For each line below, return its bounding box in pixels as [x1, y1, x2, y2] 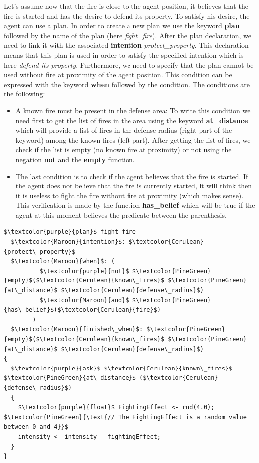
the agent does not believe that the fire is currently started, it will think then [15, 181, 252, 191]
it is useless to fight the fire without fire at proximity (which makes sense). [15, 190, 244, 200]
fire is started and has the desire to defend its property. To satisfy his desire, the [4, 10, 250, 21]
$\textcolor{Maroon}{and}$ [39, 296, 129, 304]
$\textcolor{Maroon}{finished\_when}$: [11, 326, 143, 333]
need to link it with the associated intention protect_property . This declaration [4, 40, 249, 50]
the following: [4, 89, 45, 99]
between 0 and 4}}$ [4, 423, 68, 431]
